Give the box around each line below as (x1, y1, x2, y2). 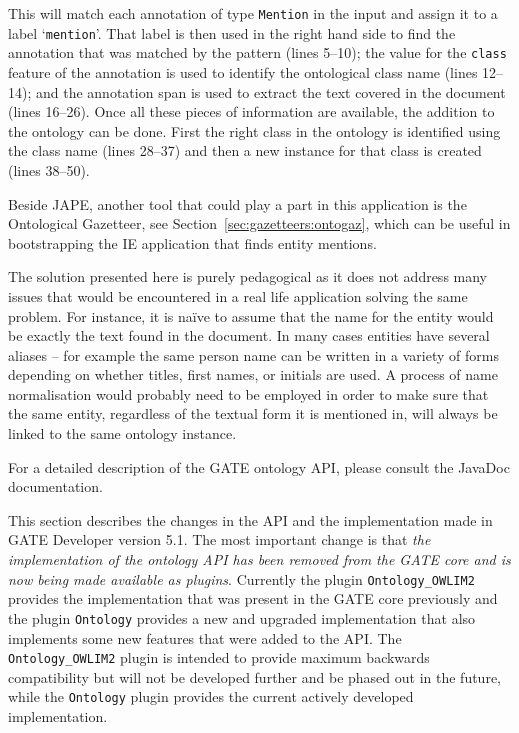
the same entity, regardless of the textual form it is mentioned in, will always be (8, 403, 498, 424)
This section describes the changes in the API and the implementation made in (8, 509, 493, 530)
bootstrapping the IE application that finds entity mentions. (8, 232, 377, 253)
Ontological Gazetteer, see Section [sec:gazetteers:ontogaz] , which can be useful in (8, 213, 511, 234)
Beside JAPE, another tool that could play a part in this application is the (8, 193, 467, 214)
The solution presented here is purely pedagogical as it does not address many (8, 266, 488, 287)
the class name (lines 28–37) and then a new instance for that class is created (8, 140, 482, 161)
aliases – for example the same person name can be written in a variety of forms (8, 344, 499, 365)
